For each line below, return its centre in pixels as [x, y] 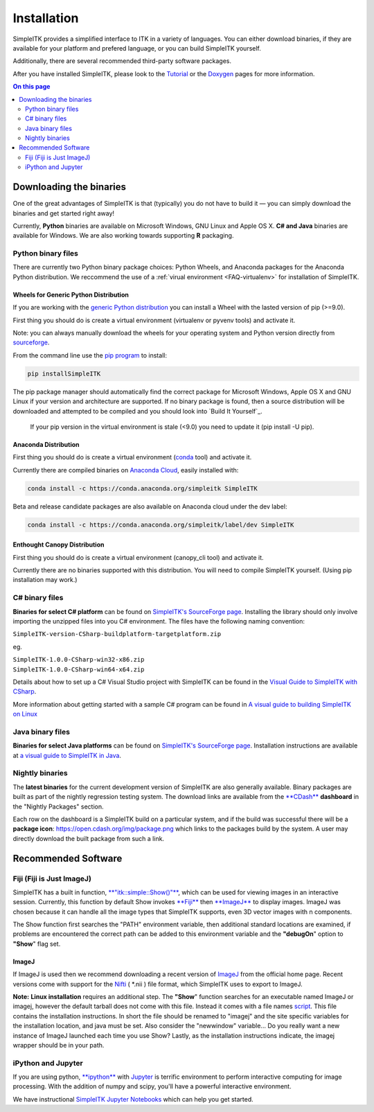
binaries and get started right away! [63, 213]
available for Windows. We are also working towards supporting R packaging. [123, 236]
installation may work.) [45, 580]
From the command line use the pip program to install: [90, 355]
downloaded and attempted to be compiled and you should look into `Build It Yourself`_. [137, 411]
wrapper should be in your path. [59, 1045]
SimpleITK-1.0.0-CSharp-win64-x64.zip [79, 669]
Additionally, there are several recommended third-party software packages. [122, 61]
